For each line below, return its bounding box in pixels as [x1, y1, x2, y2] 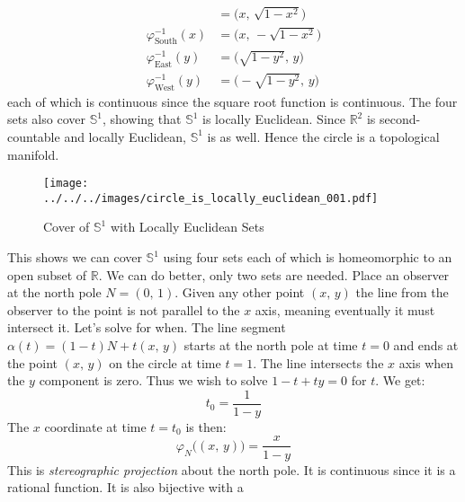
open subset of [7, 265, 87, 284]
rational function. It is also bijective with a [7, 478, 244, 497]
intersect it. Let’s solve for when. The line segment [7, 318, 286, 337]
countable [7, 127, 60, 145]
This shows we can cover [7, 248, 142, 267]
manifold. [7, 145, 59, 163]
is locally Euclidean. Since [202, 110, 345, 128]
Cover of [43, 217, 90, 236]
